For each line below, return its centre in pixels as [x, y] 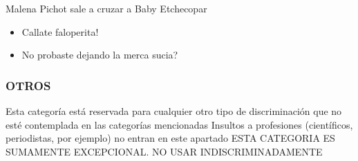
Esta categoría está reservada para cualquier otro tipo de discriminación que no [174, 111]
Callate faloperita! [60, 31]
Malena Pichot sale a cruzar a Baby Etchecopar [106, 8]
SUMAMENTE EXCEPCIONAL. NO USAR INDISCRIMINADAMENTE [164, 151]
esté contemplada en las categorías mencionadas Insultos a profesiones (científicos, [179, 124]
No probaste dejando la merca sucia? [100, 55]
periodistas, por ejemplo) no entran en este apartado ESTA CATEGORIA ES [170, 138]
